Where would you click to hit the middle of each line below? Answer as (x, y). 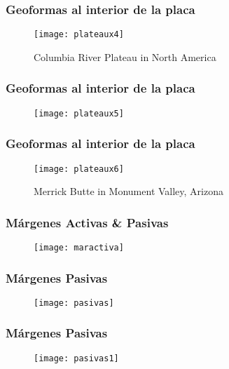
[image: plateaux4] (79, 35)
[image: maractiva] (79, 248)
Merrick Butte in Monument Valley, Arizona (129, 191)
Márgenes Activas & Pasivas (87, 222)
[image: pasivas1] (76, 358)
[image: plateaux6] (79, 169)
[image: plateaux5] (79, 113)
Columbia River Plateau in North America (125, 56)
